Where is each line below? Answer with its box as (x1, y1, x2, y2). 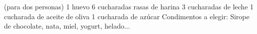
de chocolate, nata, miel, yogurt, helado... (4, 21, 130, 31)
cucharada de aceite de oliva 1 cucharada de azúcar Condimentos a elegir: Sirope (4, 11, 250, 21)
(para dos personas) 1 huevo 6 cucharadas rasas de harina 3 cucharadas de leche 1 (4, 1, 254, 11)
